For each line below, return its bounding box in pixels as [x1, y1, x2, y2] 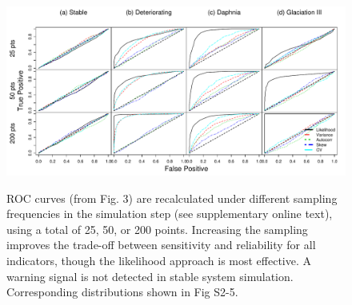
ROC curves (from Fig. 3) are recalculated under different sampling [6, 189, 338, 206]
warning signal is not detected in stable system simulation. [6, 267, 294, 284]
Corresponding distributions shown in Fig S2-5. [6, 283, 238, 300]
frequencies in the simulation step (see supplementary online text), [6, 205, 333, 222]
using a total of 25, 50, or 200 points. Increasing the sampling [6, 220, 308, 237]
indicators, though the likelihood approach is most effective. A [6, 252, 312, 268]
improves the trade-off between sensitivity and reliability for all [6, 236, 316, 253]
